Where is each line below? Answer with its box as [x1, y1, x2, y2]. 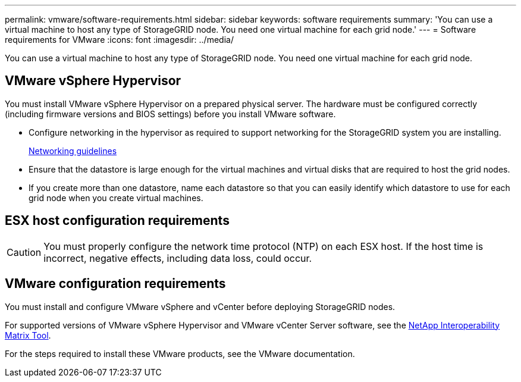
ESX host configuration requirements [5, 213, 230, 228]
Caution [7, 246, 42, 258]
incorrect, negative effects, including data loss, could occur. [43, 252, 312, 264]
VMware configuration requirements [5, 276, 226, 292]
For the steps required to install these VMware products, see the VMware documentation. [5, 348, 355, 359]
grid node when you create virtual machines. [29, 192, 203, 203]
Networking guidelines [29, 145, 117, 156]
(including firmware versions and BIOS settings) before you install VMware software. [5, 108, 336, 119]
